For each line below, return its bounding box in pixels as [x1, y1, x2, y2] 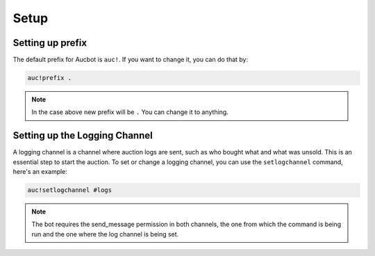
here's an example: [12, 168, 67, 176]
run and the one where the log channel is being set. [31, 230, 179, 238]
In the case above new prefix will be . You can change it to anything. [31, 108, 228, 116]
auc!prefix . [27, 74, 72, 82]
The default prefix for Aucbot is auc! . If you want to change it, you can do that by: [12, 56, 249, 64]
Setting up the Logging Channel [12, 129, 153, 142]
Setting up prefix [12, 37, 87, 49]
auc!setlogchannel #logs [27, 186, 112, 194]
